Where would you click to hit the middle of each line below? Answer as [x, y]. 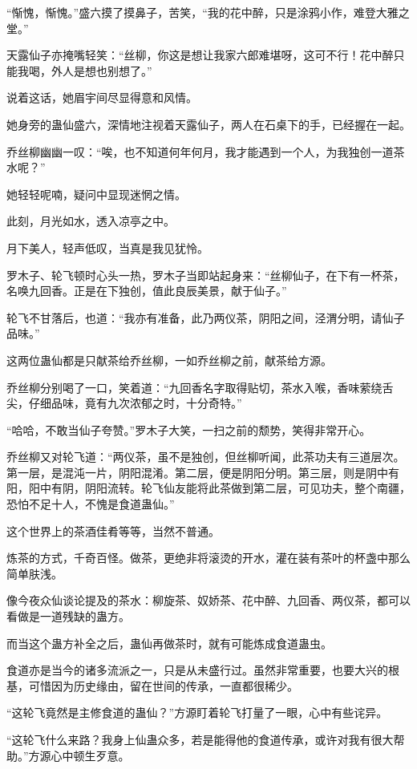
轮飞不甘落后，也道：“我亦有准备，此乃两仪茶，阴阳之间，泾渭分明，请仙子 [206, 317]
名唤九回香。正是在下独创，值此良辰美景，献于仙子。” [147, 291]
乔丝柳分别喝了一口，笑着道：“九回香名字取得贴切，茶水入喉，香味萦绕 [194, 387]
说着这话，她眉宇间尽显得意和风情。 [102, 97]
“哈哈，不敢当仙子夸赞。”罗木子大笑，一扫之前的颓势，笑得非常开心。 [189, 429]
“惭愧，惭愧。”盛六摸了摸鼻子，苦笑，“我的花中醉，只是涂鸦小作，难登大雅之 [208, 12]
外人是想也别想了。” [101, 70]
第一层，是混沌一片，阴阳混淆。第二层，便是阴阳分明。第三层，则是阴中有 [203, 472]
